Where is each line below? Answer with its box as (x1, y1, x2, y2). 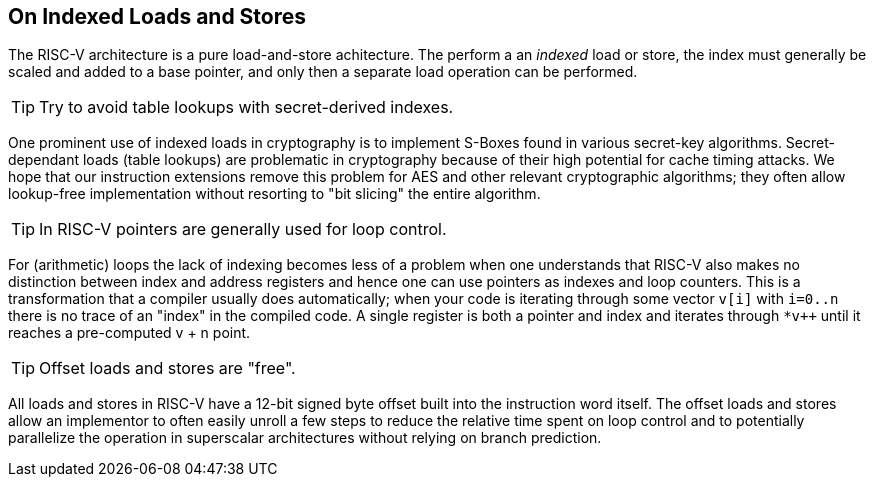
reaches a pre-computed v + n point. (8, 324, 251, 342)
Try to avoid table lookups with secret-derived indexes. (39, 97, 454, 118)
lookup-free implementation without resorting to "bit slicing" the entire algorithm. (8, 185, 541, 203)
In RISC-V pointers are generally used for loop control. (39, 219, 447, 240)
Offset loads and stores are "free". (39, 358, 296, 379)
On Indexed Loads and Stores (8, 4, 307, 29)
